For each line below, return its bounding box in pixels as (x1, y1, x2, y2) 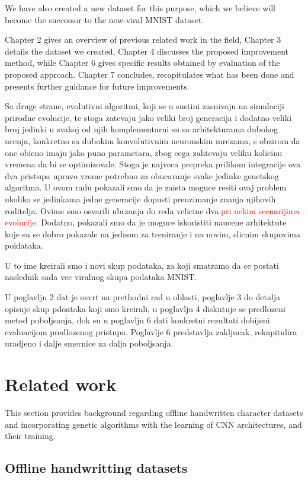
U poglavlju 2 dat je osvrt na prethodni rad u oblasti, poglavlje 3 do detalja (5, 291, 281, 303)
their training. (5, 430, 56, 442)
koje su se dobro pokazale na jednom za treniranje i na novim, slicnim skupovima (5, 227, 300, 240)
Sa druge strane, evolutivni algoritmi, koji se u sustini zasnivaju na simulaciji (5, 100, 284, 112)
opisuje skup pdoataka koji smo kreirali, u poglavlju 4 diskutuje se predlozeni (5, 302, 285, 314)
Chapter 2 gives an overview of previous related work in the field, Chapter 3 (5, 33, 281, 46)
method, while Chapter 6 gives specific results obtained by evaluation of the (5, 56, 280, 69)
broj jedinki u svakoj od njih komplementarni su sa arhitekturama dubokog (5, 123, 278, 135)
